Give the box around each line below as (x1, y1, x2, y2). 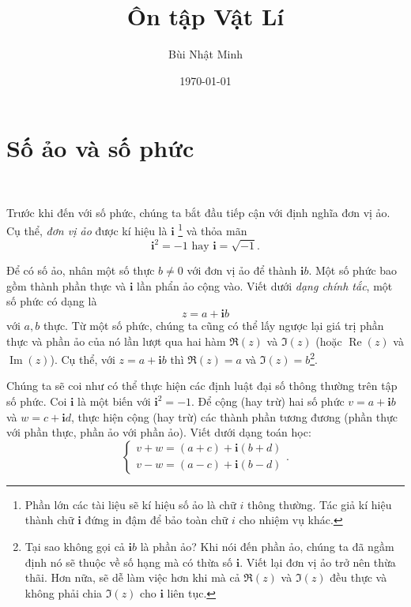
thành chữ (25, 511, 74, 528)
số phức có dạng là (6, 293, 97, 309)
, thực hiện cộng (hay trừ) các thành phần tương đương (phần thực (70, 408, 398, 425)
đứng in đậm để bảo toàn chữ (85, 511, 228, 528)
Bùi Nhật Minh (168, 46, 243, 62)
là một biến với (77, 393, 151, 409)
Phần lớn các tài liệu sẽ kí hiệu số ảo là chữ (25, 496, 236, 512)
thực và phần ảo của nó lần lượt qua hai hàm (6, 332, 226, 349)
